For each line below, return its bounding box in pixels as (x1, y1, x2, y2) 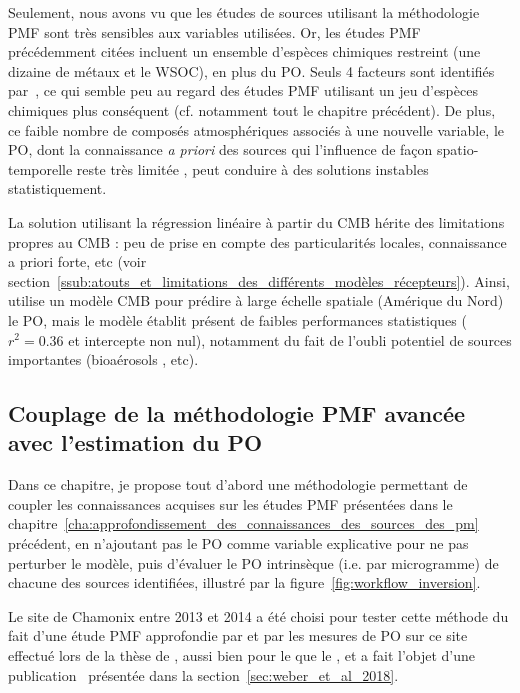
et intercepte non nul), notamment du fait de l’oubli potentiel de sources (68, 329, 512, 350)
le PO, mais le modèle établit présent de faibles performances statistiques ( (8, 309, 467, 330)
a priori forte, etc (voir (8, 251, 147, 272)
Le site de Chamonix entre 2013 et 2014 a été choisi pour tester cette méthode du (8, 605, 509, 626)
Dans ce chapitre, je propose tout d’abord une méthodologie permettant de (8, 474, 468, 495)
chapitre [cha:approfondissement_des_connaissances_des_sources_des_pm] (8, 513, 479, 534)
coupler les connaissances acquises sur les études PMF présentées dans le (8, 493, 453, 514)
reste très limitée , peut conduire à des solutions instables (76, 158, 429, 179)
